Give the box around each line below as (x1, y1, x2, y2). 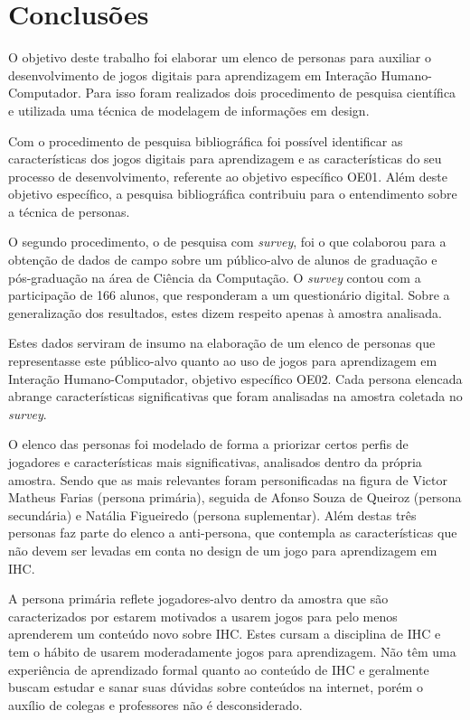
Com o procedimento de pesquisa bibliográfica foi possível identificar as (8, 131, 403, 150)
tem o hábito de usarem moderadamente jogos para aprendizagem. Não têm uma (8, 641, 456, 660)
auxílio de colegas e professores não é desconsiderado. (8, 695, 303, 714)
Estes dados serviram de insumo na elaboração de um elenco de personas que (8, 333, 436, 352)
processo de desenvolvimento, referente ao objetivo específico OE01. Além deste (8, 166, 447, 185)
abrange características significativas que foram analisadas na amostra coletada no (8, 387, 463, 406)
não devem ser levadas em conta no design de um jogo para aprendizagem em (8, 540, 437, 559)
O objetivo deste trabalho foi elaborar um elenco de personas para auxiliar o (8, 48, 431, 67)
